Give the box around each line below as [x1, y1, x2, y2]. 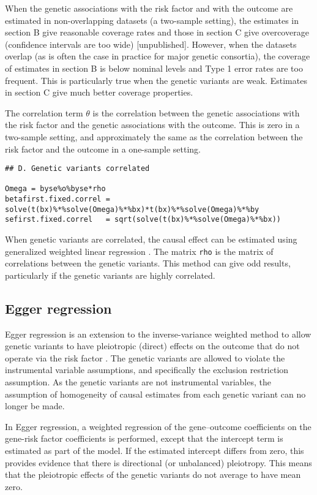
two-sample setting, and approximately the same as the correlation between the [5, 130, 303, 143]
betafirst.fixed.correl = [5, 195, 110, 204]
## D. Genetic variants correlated [5, 164, 150, 173]
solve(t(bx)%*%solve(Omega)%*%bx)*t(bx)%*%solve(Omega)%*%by [5, 205, 259, 214]
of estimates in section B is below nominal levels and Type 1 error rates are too [5, 61, 303, 74]
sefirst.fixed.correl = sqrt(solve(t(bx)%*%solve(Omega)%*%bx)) [5, 215, 282, 224]
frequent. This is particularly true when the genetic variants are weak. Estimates [5, 74, 307, 86]
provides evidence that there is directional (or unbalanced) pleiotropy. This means [5, 456, 312, 469]
